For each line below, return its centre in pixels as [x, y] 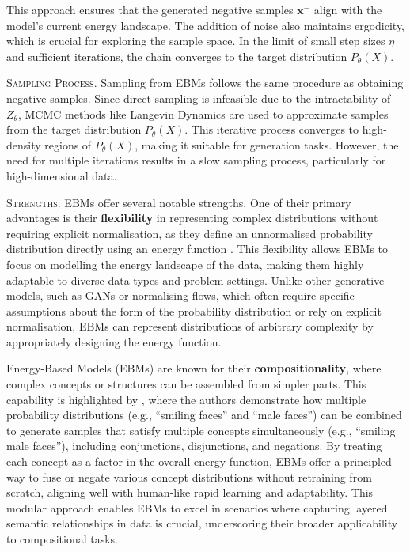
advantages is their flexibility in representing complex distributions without [192, 218]
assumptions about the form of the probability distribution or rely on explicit [194, 310]
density [24, 144]
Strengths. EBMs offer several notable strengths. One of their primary [179, 202]
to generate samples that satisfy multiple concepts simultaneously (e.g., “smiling [201, 430]
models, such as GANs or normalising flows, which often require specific [180, 295]
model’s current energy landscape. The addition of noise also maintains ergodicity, [206, 25]
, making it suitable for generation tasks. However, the [267, 144]
